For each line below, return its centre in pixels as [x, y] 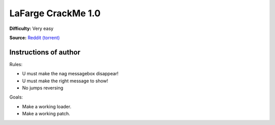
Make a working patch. [46, 114]
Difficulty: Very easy [31, 28]
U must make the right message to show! [65, 81]
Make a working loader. [47, 106]
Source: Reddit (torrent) [35, 38]
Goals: [16, 97]
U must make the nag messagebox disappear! [70, 74]
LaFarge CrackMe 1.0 [55, 13]
